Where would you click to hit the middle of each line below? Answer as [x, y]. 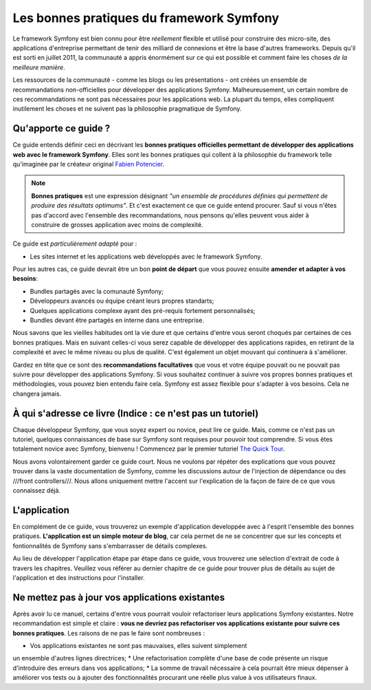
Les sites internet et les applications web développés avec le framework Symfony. [146, 256]
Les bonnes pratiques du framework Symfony [146, 18]
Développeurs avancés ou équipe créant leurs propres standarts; [122, 301]
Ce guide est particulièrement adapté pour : [75, 244]
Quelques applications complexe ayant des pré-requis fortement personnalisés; [143, 310]
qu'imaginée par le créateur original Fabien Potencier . [89, 164]
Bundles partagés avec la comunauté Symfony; [97, 291]
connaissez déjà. [37, 490]
